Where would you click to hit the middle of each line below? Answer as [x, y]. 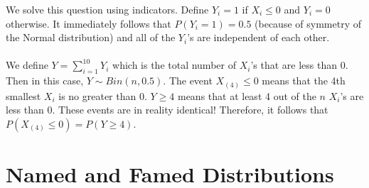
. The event [188, 81]
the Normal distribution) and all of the [91, 37]
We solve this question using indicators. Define [107, 9]
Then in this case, [45, 81]
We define [27, 65]
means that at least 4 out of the [247, 95]
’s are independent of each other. [258, 37]
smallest [23, 95]
